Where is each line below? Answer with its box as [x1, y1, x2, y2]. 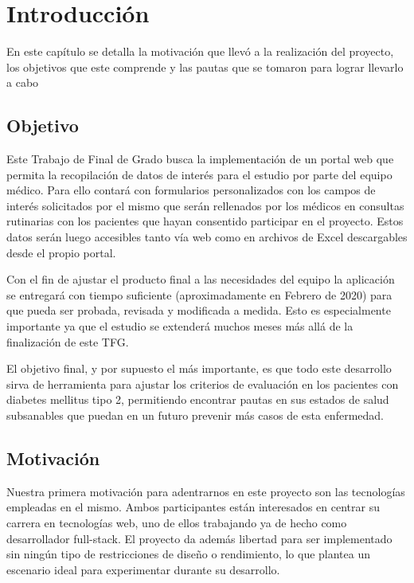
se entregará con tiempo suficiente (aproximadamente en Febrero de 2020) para [6, 286, 393, 303]
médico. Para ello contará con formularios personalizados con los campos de [6, 182, 376, 198]
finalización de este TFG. [6, 333, 129, 350]
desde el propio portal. [6, 244, 116, 260]
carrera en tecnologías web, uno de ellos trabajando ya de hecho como [6, 515, 347, 530]
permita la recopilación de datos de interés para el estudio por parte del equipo [6, 166, 393, 182]
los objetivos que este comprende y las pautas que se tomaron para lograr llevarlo [6, 58, 404, 75]
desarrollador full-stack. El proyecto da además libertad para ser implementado [6, 530, 393, 546]
